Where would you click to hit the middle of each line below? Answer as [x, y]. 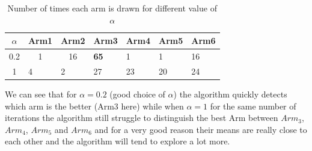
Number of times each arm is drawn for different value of [112, 8]
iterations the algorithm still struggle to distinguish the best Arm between [142, 118]
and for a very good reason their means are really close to [201, 129]
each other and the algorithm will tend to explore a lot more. [118, 141]
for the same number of [253, 106]
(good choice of [137, 94]
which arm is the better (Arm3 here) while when [94, 106]
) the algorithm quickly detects [230, 94]
